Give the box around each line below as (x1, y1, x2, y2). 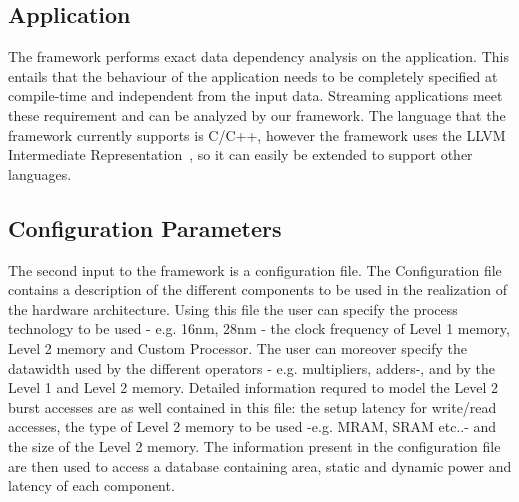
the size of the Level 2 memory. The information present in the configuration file (8, 435, 501, 456)
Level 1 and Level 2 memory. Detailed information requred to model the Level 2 (8, 377, 499, 398)
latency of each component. (8, 475, 175, 496)
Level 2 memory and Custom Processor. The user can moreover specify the (8, 337, 468, 358)
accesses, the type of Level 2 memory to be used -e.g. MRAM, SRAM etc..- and (8, 416, 497, 437)
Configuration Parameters (8, 212, 282, 243)
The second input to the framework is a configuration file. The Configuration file (8, 259, 502, 280)
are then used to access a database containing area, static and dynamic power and (8, 455, 512, 476)
